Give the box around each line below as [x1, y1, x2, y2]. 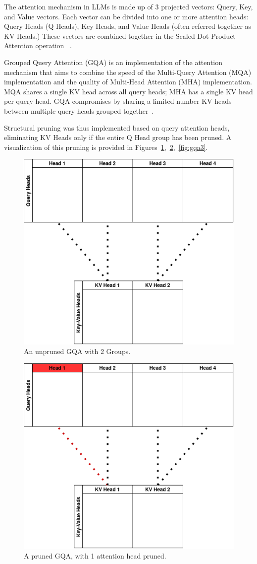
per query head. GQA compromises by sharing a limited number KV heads [4, 96, 232, 106]
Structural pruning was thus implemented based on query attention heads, [4, 122, 230, 133]
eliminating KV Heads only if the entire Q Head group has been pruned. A [4, 132, 232, 142]
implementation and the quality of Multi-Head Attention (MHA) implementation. [4, 76, 252, 87]
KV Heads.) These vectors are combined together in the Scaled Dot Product [4, 30, 236, 41]
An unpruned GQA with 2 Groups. [24, 346, 131, 356]
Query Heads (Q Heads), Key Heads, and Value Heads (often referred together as [4, 21, 252, 31]
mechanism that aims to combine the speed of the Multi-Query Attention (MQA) [4, 67, 252, 77]
